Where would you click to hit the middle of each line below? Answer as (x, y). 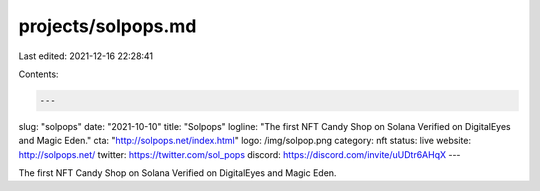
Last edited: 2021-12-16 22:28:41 (86, 56)
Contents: (38, 74)
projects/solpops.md (107, 26)
